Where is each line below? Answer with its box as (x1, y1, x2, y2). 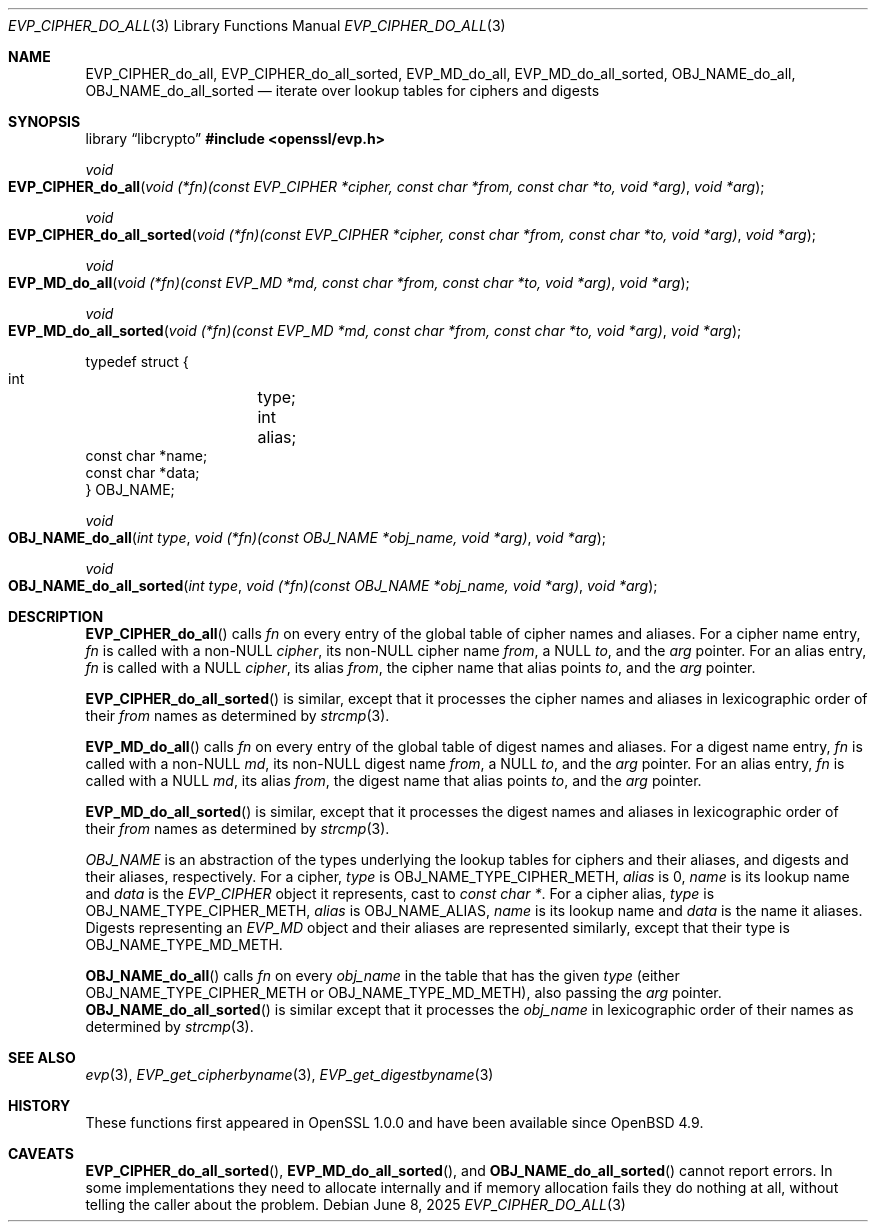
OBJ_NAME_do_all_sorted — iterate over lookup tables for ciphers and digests (85, 82, 600, 99)
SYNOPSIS (8, 113, 81, 130)
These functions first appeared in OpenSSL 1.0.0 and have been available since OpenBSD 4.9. (85, 1114, 704, 1131)
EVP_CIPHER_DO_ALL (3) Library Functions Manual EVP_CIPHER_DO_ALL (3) (8, 17, 506, 34)
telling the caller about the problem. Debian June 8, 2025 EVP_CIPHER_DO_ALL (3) (85, 1196, 626, 1213)
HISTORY (8, 1097, 71, 1114)
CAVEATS (8, 1145, 74, 1162)
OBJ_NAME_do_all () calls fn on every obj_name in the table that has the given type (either (85, 967, 680, 984)
